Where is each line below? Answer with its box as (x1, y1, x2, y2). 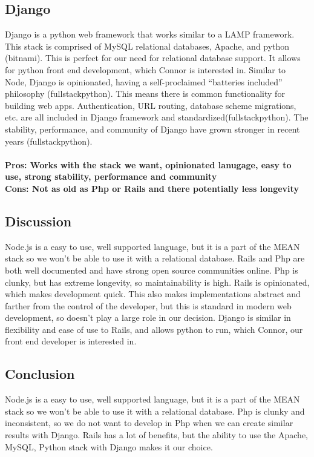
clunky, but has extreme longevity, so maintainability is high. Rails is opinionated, (5, 275, 310, 288)
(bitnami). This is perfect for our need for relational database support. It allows (5, 51, 301, 64)
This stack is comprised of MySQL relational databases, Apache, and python (5, 39, 290, 52)
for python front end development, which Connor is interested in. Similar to (5, 63, 286, 76)
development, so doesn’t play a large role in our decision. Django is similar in (5, 311, 291, 324)
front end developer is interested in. (5, 335, 137, 347)
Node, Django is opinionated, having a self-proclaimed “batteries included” (5, 75, 283, 88)
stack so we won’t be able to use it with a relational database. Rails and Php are (5, 252, 305, 265)
